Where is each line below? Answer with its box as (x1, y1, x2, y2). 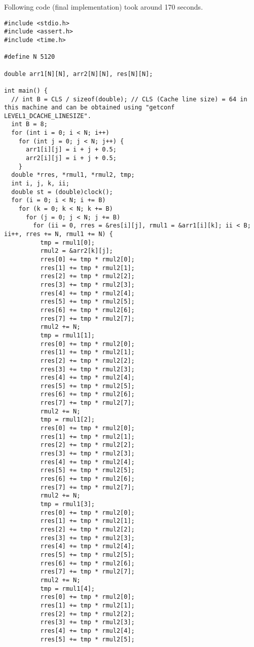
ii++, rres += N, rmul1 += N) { (4, 231, 113, 238)
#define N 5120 (4, 53, 55, 61)
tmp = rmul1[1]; (40, 331, 95, 339)
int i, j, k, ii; (11, 180, 69, 187)
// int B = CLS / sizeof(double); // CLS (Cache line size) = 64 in (11, 95, 247, 103)
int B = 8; (11, 121, 48, 128)
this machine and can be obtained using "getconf (4, 104, 175, 111)
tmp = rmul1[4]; (40, 585, 95, 592)
